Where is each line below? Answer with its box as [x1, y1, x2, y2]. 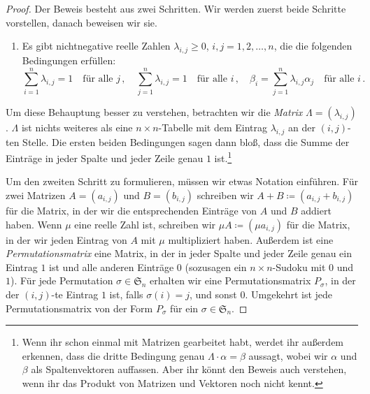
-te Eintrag [51, 286, 99, 301]
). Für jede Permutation [10, 273, 113, 288]
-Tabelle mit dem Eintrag [158, 119, 267, 134]
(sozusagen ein [185, 259, 247, 274]
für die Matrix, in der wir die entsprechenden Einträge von [6, 203, 257, 217]
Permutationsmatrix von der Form [6, 300, 153, 315]
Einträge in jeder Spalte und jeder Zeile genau [6, 150, 204, 165]
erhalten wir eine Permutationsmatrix [150, 273, 311, 288]
